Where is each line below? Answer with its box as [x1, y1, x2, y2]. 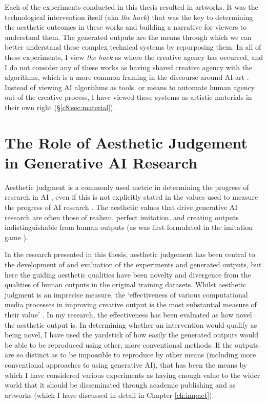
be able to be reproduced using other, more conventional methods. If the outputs [5, 339, 259, 350]
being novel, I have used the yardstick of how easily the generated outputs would [5, 329, 259, 340]
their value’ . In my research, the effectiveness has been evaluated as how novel [5, 309, 252, 320]
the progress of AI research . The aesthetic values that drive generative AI [5, 202, 238, 212]
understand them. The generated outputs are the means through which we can [5, 31, 252, 42]
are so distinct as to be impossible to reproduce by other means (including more [5, 349, 256, 360]
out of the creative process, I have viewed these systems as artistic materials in [5, 92, 252, 102]
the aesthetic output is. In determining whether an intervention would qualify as [5, 319, 257, 330]
